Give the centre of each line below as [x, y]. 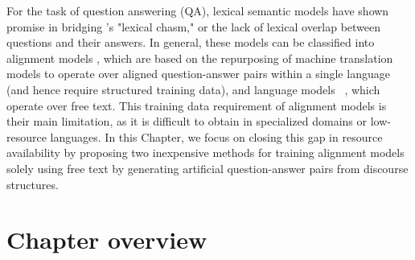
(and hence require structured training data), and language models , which [193, 89]
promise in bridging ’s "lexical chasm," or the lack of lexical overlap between [194, 26]
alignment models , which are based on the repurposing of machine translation [200, 58]
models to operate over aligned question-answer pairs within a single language [198, 74]
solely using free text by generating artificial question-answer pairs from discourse [207, 168]
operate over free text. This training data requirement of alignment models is [197, 105]
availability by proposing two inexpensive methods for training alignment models [205, 153]
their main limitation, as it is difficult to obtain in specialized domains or [187, 121]
